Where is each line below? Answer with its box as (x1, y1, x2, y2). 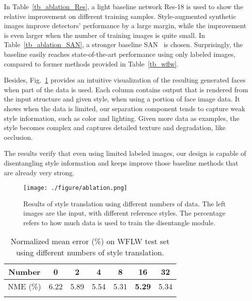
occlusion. (4, 132, 33, 142)
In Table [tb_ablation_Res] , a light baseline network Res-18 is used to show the (4, 1, 243, 11)
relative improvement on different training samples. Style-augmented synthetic (4, 11, 236, 21)
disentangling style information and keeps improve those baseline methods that (4, 157, 238, 167)
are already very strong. (4, 167, 75, 177)
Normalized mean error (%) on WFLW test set (10, 235, 170, 247)
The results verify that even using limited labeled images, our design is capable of (4, 148, 246, 158)
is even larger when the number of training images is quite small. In (4, 30, 205, 40)
